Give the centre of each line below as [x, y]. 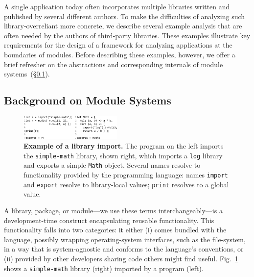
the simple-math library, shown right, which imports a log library [123, 155]
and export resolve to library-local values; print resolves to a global [126, 184]
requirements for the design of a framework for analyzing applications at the [118, 45]
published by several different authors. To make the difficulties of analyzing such [125, 16]
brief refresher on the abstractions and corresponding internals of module [114, 64]
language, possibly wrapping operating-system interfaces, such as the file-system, [125, 239]
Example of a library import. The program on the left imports [124, 146]
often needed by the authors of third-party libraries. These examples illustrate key [127, 35]
